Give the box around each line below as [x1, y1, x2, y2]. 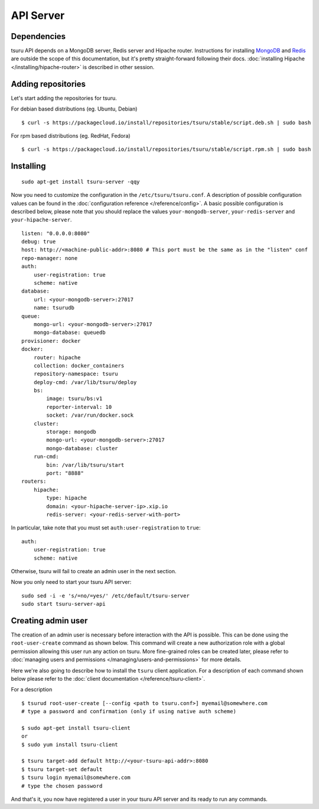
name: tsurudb [33, 304, 75, 311]
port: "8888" [46, 470, 84, 476]
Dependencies [11, 31, 66, 41]
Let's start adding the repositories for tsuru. [11, 95, 118, 102]
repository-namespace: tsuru [33, 371, 118, 378]
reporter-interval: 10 [46, 404, 112, 410]
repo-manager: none [21, 255, 78, 261]
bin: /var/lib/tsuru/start [46, 462, 125, 468]
